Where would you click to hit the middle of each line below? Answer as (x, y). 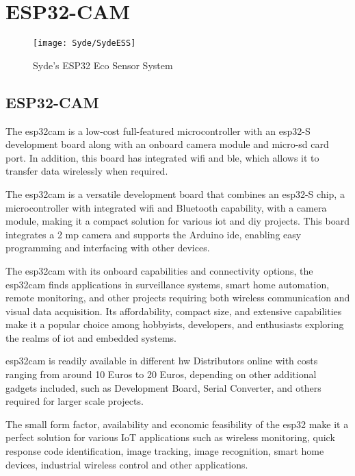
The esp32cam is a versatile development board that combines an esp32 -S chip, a (175, 193)
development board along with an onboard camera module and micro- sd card (167, 144)
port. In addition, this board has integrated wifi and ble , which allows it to (162, 157)
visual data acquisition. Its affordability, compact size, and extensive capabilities (174, 311)
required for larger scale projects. (75, 401)
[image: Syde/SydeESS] (84, 43)
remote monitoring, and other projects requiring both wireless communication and (178, 298)
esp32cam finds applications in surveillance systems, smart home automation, (168, 284)
